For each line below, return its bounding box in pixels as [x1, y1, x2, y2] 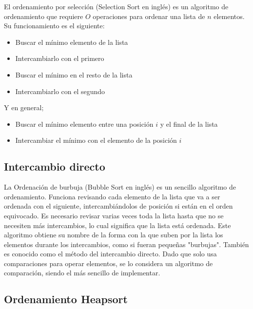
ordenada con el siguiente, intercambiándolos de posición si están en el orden [4, 201, 233, 211]
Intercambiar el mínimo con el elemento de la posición [15, 135, 177, 145]
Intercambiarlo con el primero [15, 53, 104, 63]
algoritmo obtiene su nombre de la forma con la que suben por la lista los [4, 230, 223, 240]
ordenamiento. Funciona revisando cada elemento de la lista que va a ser [4, 191, 220, 201]
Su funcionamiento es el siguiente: [4, 20, 105, 31]
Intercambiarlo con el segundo [15, 86, 105, 96]
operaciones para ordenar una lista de [93, 11, 205, 21]
